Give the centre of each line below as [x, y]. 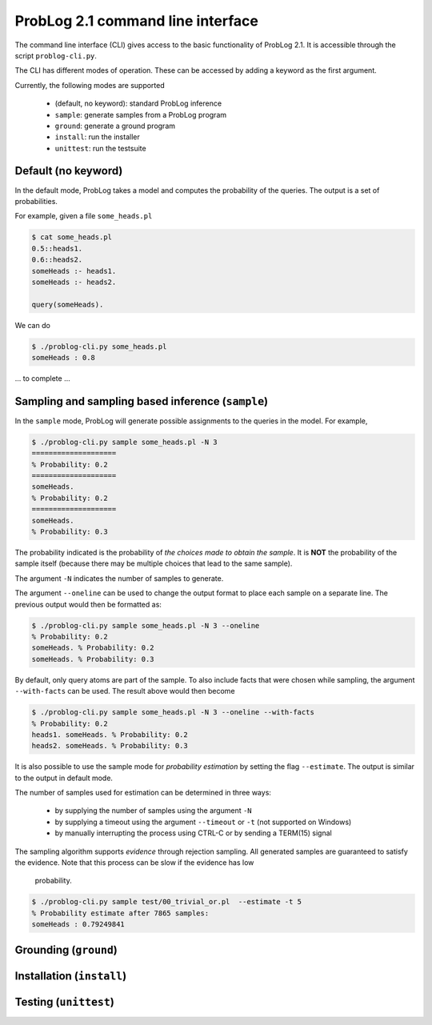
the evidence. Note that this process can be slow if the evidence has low [134, 863]
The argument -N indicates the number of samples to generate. [119, 578]
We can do [33, 325]
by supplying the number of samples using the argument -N [153, 811]
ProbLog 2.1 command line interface [137, 21]
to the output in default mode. [64, 778]
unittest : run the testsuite [101, 148]
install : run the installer [97, 137]
